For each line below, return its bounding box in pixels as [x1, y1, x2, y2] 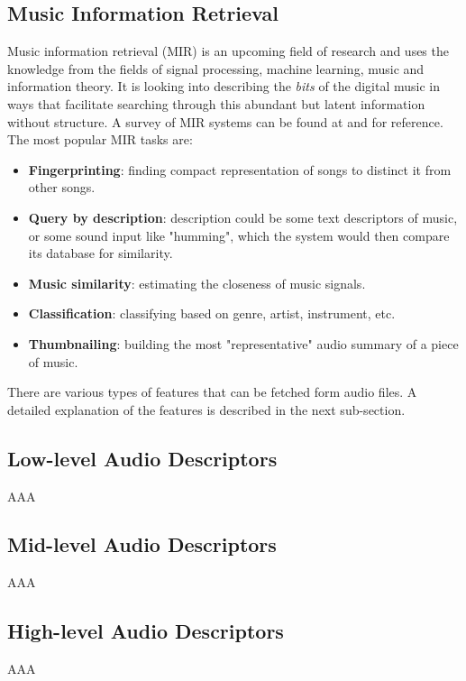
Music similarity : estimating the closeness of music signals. [28, 273, 366, 292]
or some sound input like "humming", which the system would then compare [28, 225, 450, 244]
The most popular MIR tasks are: [7, 130, 193, 149]
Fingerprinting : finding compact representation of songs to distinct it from [28, 160, 452, 179]
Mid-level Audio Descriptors [7, 530, 277, 558]
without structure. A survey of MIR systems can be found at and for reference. [7, 112, 443, 131]
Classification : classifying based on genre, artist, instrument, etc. [28, 304, 396, 323]
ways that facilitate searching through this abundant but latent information [7, 94, 425, 113]
